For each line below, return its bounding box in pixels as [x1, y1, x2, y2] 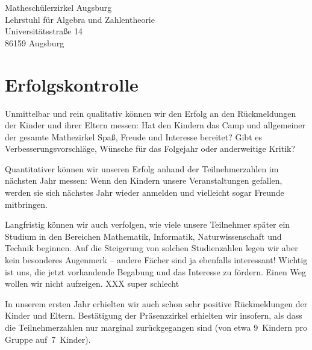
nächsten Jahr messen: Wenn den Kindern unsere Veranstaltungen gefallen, [5, 174, 282, 187]
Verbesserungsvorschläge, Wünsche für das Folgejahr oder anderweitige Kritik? [5, 142, 296, 155]
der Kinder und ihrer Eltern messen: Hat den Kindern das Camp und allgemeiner [5, 119, 305, 131]
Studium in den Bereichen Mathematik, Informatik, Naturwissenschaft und [5, 230, 282, 242]
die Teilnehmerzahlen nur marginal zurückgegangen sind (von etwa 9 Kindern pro [5, 321, 308, 333]
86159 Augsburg [5, 36, 64, 49]
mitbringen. [5, 198, 48, 210]
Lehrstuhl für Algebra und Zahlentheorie [5, 13, 155, 25]
